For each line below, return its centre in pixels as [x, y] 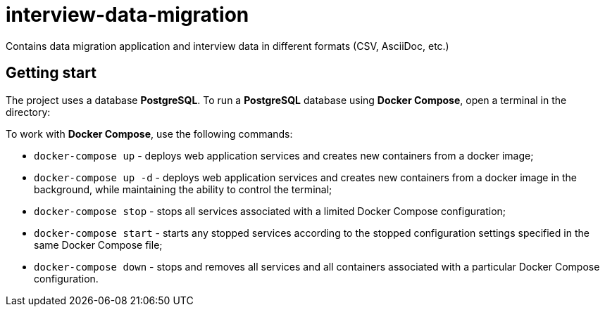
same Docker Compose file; [98, 245]
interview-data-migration [127, 15]
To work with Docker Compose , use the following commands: [149, 134]
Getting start [51, 73]
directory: [28, 112]
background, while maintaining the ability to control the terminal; [183, 189]
